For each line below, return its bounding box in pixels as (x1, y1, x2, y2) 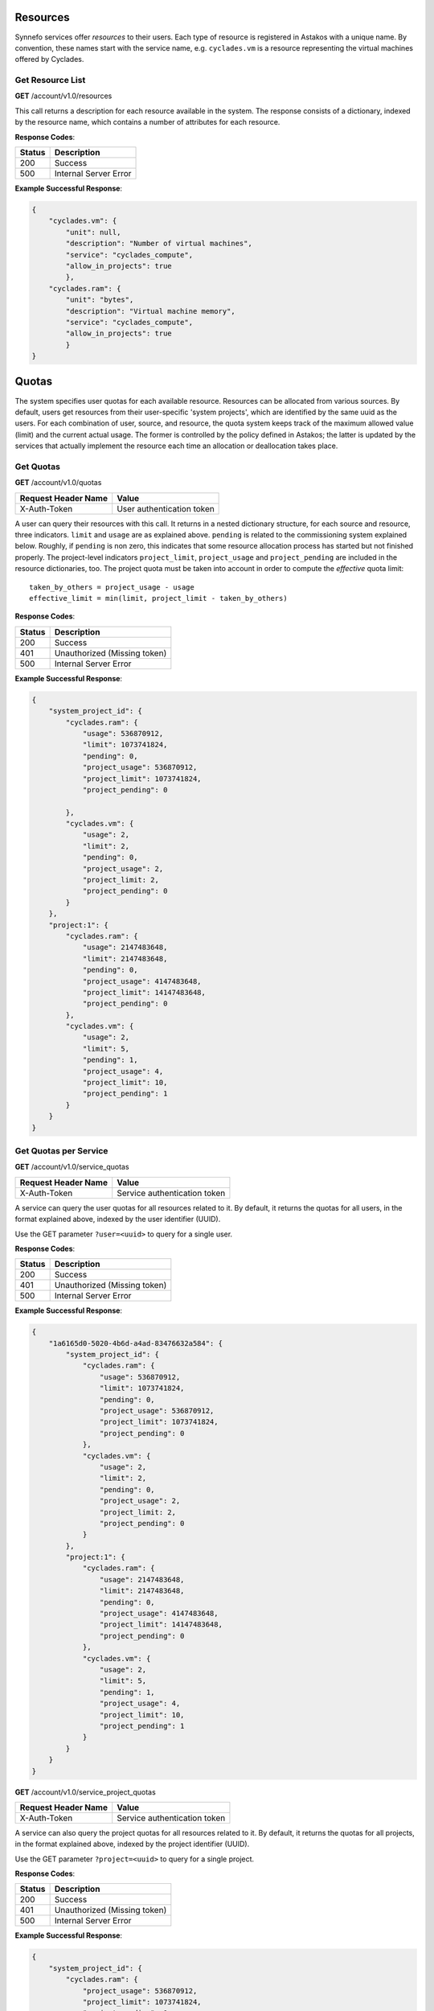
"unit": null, (65, 228, 121, 236)
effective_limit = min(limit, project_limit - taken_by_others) (29, 594, 289, 602)
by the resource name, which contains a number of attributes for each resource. (14, 117, 280, 127)
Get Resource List (14, 75, 86, 86)
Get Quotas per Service (14, 1145, 108, 1156)
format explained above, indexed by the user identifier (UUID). (14, 1215, 221, 1224)
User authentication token (117, 503, 215, 514)
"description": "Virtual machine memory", (65, 306, 236, 315)
